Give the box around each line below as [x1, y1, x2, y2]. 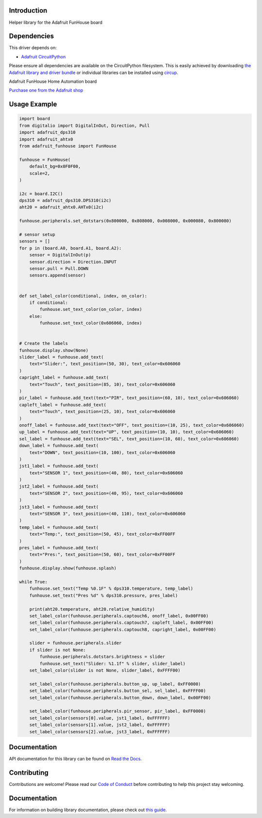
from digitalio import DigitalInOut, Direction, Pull [19, 123, 150, 128]
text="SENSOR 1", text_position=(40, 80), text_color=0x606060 [29, 470, 183, 475]
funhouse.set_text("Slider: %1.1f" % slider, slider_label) [39, 661, 186, 666]
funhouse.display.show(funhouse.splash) [19, 565, 116, 571]
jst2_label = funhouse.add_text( [19, 484, 99, 489]
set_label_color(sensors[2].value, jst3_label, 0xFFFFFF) [29, 729, 170, 734]
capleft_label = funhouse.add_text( [19, 402, 107, 407]
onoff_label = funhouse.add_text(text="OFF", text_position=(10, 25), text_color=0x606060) [19, 422, 245, 428]
